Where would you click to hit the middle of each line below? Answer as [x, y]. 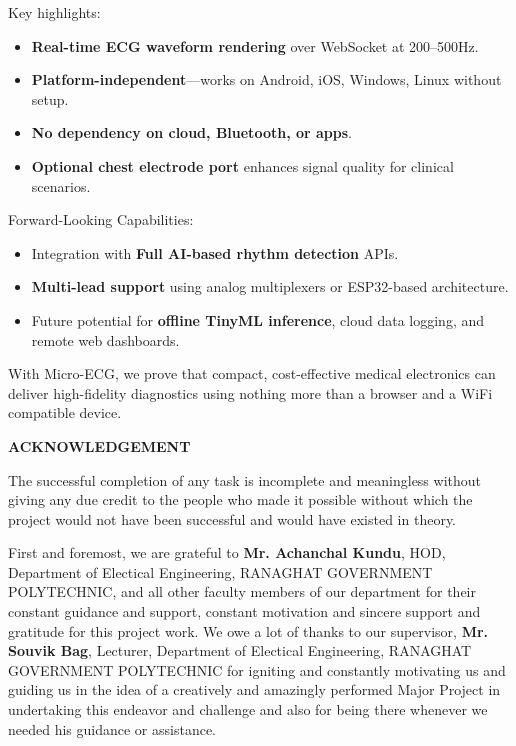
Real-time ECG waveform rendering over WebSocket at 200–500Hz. [255, 45]
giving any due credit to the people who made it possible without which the [240, 499]
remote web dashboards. [105, 339]
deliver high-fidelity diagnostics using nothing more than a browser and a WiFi [250, 392]
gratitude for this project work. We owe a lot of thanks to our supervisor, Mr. [248, 630]
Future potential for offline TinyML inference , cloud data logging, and [258, 319]
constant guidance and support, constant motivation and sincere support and [244, 611]
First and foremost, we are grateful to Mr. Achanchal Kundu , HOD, [227, 552]
